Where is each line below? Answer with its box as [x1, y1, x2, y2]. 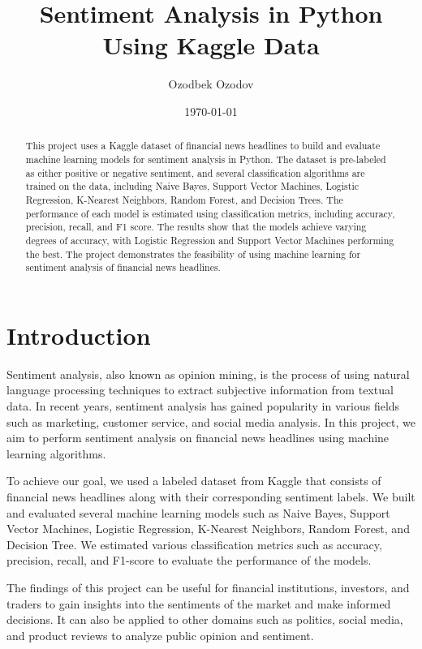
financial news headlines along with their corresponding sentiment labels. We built [6, 488, 416, 505]
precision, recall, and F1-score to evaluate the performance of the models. [6, 552, 372, 569]
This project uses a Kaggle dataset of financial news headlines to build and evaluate [25, 139, 381, 153]
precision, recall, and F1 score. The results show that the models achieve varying [25, 220, 367, 234]
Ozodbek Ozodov [168, 75, 254, 92]
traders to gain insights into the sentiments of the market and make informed [6, 595, 391, 612]
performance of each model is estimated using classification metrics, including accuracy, [25, 206, 395, 220]
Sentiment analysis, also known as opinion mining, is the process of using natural [6, 365, 410, 382]
